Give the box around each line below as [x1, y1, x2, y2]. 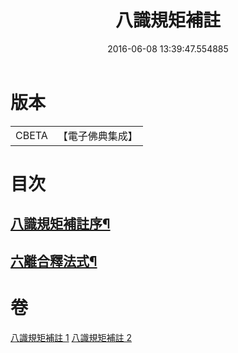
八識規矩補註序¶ [10, 216, 111, 233]
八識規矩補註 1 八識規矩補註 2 [10, 331, 133, 343]
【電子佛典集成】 [57, 129, 138, 143]
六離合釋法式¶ [10, 252, 98, 270]
